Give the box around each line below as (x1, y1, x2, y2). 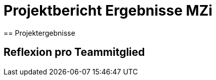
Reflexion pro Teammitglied (4, 46, 145, 59)
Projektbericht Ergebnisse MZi (4, 2, 212, 19)
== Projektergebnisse (4, 28, 75, 37)
